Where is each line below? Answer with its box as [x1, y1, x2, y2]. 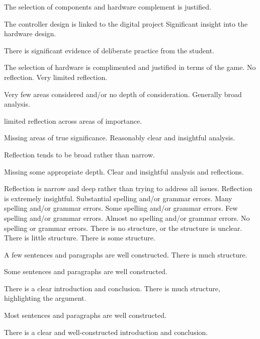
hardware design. [4, 28, 56, 39]
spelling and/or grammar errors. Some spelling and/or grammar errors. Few [4, 203, 238, 213]
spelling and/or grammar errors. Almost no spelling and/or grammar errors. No [4, 212, 250, 223]
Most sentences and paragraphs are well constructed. [4, 310, 166, 320]
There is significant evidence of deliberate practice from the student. [4, 45, 215, 55]
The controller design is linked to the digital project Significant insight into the [4, 18, 248, 29]
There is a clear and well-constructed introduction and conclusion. [4, 326, 208, 337]
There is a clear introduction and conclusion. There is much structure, [4, 283, 220, 293]
